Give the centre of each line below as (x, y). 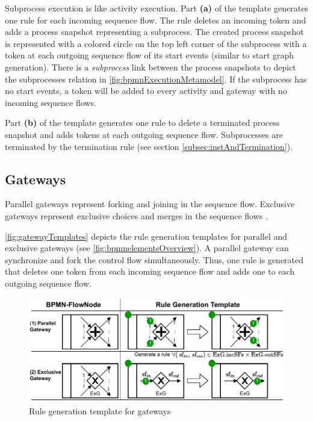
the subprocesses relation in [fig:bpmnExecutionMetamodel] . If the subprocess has (156, 79)
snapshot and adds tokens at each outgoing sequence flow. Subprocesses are (144, 134)
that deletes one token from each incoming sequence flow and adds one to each (150, 271)
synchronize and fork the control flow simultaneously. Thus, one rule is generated (154, 259)
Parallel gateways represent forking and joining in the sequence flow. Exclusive (150, 204)
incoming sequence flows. (51, 102)
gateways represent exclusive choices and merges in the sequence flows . (136, 215)
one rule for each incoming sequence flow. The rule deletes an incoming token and (156, 20)
